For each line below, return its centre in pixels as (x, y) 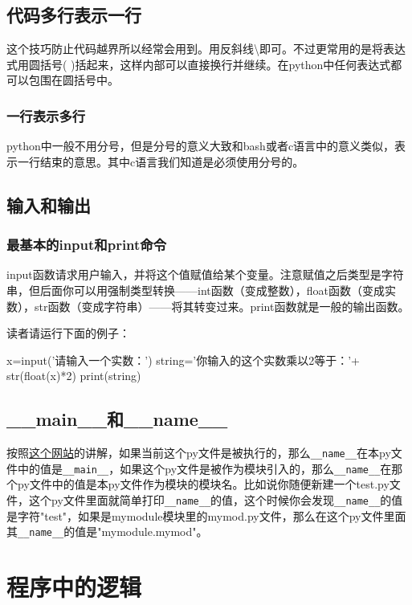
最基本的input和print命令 (87, 245)
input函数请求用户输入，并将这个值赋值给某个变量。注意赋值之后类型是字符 (205, 274)
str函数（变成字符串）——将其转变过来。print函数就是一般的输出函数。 (222, 306)
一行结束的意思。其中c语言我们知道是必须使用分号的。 (161, 161)
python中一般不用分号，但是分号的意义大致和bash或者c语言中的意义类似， (201, 146)
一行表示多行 (46, 115)
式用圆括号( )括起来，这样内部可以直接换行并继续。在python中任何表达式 (199, 64)
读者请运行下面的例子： (68, 333)
